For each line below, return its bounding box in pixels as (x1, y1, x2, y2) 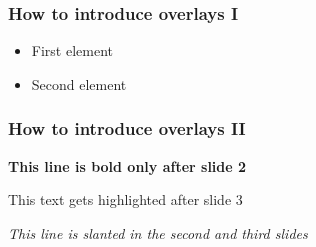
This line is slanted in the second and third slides (8, 222, 308, 243)
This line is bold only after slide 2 (8, 155, 247, 176)
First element (31, 40, 113, 61)
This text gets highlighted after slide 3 (8, 189, 243, 210)
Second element (31, 73, 127, 94)
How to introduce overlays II (8, 116, 246, 141)
